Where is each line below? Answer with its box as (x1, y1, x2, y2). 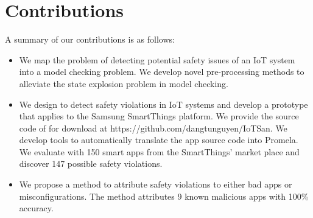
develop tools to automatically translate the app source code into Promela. (19, 133, 298, 146)
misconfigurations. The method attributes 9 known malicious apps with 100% (19, 189, 309, 202)
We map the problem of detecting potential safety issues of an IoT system (19, 53, 295, 66)
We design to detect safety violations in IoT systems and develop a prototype (19, 97, 308, 110)
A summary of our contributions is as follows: (5, 33, 175, 46)
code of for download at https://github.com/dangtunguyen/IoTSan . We (19, 121, 287, 134)
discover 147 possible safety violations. (19, 157, 163, 170)
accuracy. (19, 202, 54, 214)
